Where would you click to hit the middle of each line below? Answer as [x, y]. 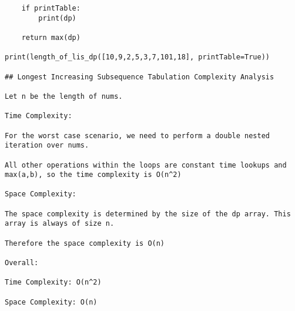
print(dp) [57, 18]
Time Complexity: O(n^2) [53, 282]
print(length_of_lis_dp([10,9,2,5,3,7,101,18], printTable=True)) [138, 57]
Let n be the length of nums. [64, 96]
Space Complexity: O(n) [51, 302]
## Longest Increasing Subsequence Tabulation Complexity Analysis [140, 77]
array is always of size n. [60, 224]
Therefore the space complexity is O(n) [85, 243]
